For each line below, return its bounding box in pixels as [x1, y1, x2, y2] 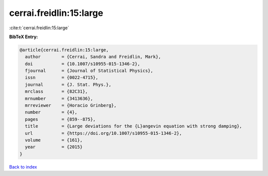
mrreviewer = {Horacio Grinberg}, [25, 103, 117, 109]
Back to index [9, 164, 37, 170]
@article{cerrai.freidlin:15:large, [19, 47, 109, 53]
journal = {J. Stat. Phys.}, [25, 82, 112, 87]
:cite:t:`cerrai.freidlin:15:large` [9, 25, 69, 31]
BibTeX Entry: [9, 34, 38, 40]
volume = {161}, [25, 137, 83, 143]
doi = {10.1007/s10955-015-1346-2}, [25, 61, 140, 66]
